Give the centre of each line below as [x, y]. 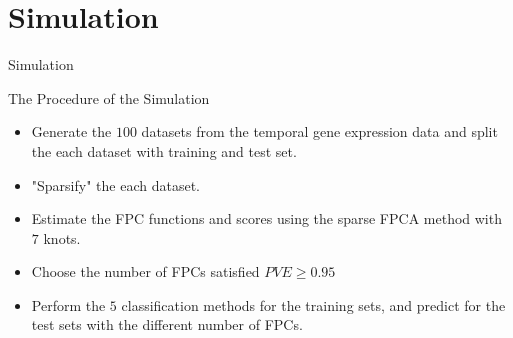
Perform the [68, 304]
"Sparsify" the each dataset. [115, 184]
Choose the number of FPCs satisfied [145, 271]
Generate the [71, 131]
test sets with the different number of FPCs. [167, 324]
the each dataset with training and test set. [164, 150]
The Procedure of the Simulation [109, 97]
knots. [62, 237]
